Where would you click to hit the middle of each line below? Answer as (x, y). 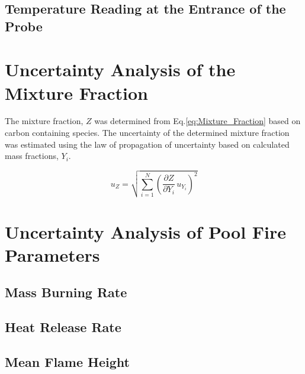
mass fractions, (32, 156)
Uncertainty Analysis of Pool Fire (146, 231)
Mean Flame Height (67, 361)
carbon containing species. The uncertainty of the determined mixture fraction (147, 133)
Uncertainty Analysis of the (120, 69)
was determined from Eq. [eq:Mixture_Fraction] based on (198, 121)
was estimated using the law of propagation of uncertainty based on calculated (147, 144)
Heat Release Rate (63, 327)
